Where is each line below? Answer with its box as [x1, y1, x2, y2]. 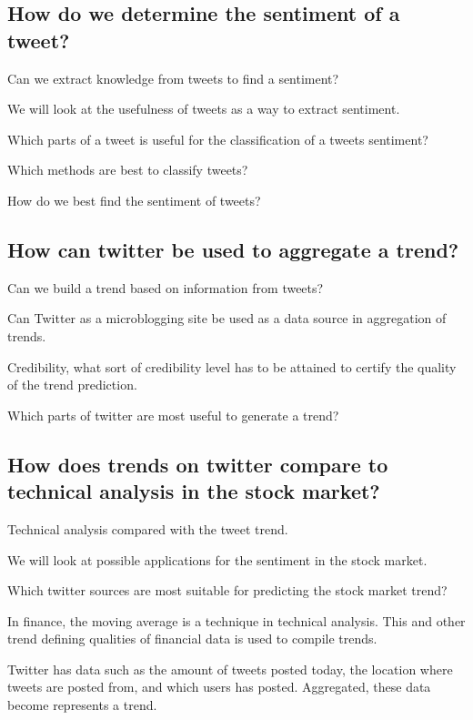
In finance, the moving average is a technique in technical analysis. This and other [7, 611, 466, 630]
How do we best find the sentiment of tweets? [7, 190, 261, 209]
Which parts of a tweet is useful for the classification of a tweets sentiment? [7, 129, 428, 148]
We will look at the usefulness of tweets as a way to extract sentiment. [7, 99, 400, 118]
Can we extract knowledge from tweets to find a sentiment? [7, 68, 339, 87]
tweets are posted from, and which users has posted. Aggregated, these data [7, 677, 431, 696]
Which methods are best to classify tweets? [7, 160, 248, 179]
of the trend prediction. [7, 375, 137, 394]
